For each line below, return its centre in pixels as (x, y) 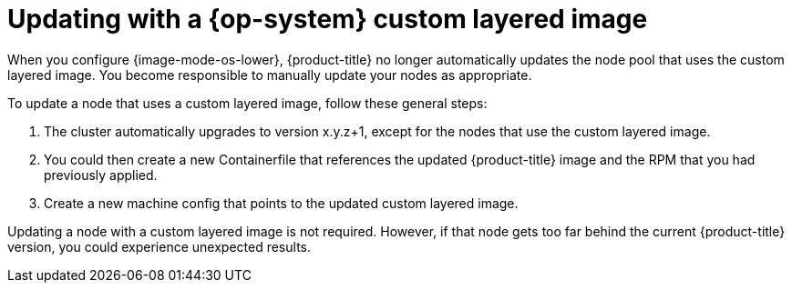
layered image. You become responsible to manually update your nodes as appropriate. (270, 75)
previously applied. (101, 175)
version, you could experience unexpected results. (159, 246)
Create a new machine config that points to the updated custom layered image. (281, 203)
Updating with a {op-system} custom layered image (328, 19)
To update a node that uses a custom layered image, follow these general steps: (247, 103)
